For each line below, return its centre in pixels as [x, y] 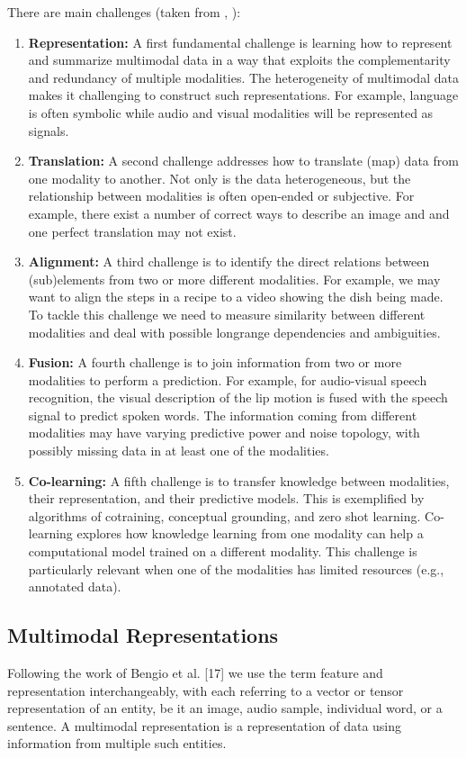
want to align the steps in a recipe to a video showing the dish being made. [236, 297]
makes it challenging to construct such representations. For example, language [243, 95]
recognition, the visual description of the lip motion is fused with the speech [238, 397]
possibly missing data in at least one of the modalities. [179, 451]
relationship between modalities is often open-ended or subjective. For [221, 196]
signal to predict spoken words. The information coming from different [223, 415]
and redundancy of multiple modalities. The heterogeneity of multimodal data [243, 77]
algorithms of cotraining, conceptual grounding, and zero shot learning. [224, 515]
